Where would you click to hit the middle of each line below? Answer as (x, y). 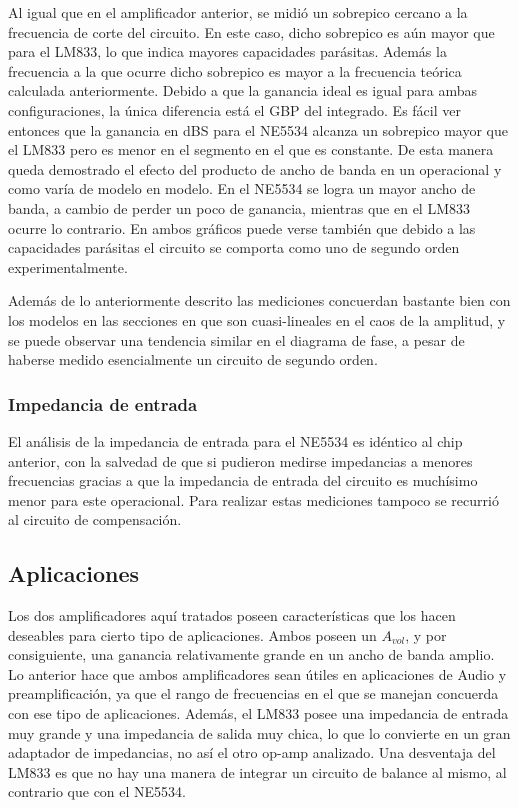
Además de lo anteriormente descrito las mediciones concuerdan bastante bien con (259, 300)
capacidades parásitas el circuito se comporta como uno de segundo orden (234, 247)
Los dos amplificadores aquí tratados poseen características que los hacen (232, 615)
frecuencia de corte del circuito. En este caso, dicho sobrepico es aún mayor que (251, 31)
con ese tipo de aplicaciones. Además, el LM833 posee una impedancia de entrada (258, 713)
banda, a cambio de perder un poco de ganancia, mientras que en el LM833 (239, 207)
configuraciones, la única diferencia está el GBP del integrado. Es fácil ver (234, 109)
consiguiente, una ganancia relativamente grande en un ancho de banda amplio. (251, 654)
